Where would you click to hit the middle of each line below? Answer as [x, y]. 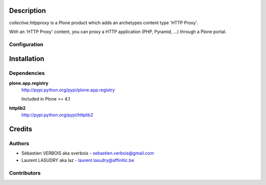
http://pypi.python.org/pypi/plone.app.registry [68, 90]
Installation [27, 59]
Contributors [25, 173]
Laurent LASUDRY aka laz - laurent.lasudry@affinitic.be [78, 160]
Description [28, 11]
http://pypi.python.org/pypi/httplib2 [57, 115]
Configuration [26, 44]
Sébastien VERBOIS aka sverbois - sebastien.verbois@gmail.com [88, 153]
